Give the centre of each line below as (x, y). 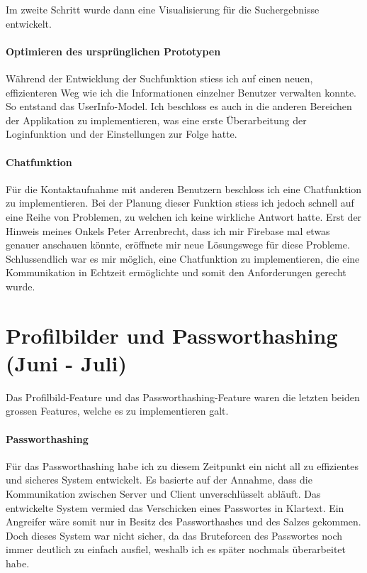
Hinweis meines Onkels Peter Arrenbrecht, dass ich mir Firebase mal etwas (168, 230)
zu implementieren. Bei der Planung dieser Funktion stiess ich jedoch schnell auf (180, 203)
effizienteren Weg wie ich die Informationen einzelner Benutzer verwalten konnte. (181, 92)
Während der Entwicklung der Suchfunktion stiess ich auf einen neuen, (159, 78)
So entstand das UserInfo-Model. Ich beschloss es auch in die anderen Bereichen (179, 106)
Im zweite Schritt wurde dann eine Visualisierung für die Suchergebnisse (163, 9)
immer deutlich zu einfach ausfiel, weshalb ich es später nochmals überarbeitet (176, 549)
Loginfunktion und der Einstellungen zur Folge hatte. (122, 134)
